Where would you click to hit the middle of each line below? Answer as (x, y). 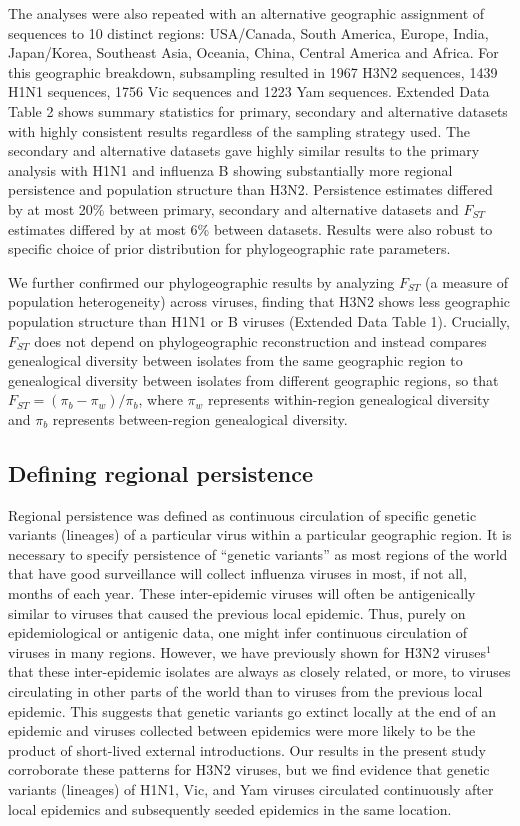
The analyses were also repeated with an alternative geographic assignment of (246, 13)
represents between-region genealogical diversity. (200, 418)
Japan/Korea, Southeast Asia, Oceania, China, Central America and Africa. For (253, 52)
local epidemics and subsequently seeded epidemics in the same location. (230, 808)
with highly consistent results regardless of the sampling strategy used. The (239, 130)
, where (160, 399)
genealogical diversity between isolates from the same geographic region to (235, 360)
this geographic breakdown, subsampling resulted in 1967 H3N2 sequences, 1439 (253, 71)
